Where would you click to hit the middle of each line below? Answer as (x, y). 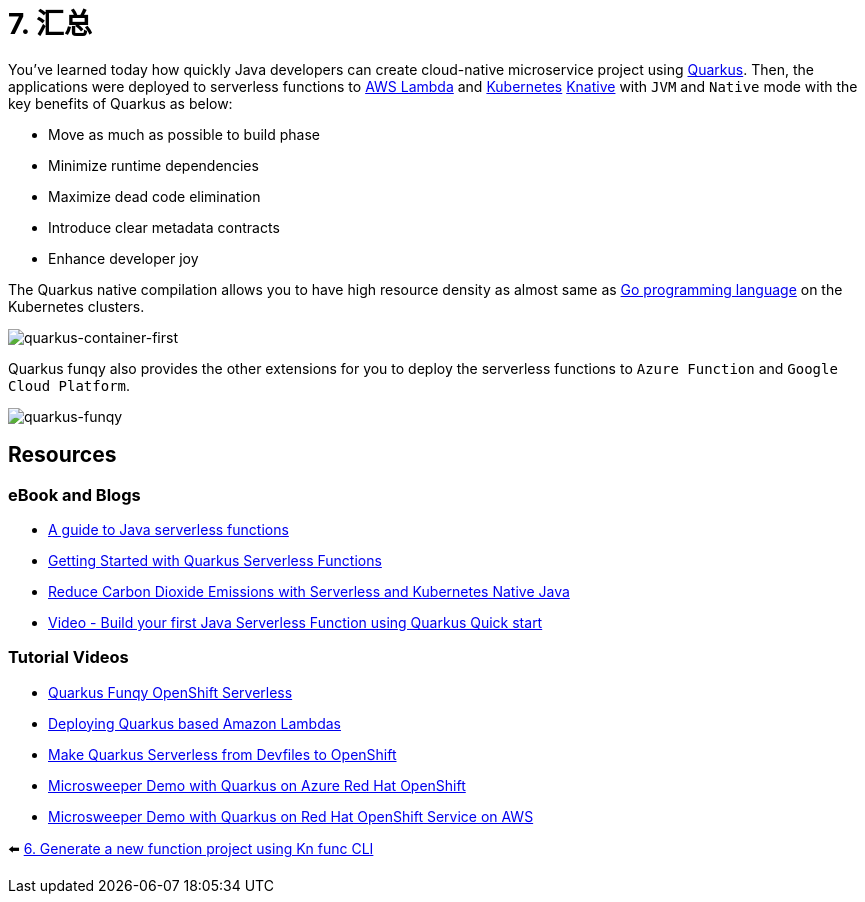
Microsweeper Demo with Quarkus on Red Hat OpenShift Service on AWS (291, 816)
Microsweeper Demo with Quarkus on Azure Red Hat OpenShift (257, 785)
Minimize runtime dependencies (153, 165)
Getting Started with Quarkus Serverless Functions (215, 560)
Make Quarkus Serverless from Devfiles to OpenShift (222, 754)
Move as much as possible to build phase (184, 134)
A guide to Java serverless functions (168, 529)
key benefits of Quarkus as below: (120, 103)
